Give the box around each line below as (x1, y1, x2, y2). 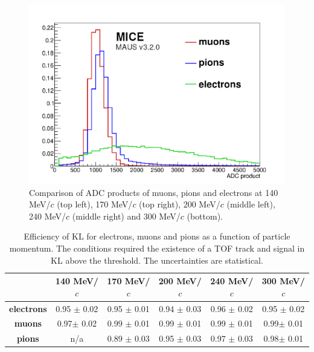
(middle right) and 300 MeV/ (72, 209, 181, 222)
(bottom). (187, 209, 223, 222)
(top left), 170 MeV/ (57, 198, 133, 210)
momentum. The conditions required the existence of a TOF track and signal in (9, 242, 305, 255)
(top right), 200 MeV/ (139, 198, 220, 210)
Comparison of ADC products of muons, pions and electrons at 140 (29, 186, 278, 198)
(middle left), (226, 198, 275, 210)
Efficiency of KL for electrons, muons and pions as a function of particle (24, 230, 290, 243)
